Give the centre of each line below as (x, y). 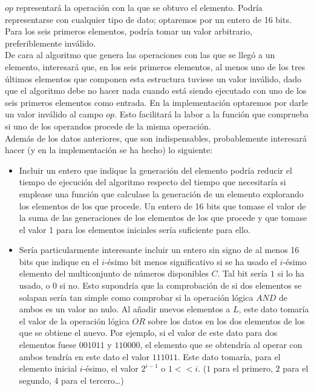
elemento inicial (48, 368)
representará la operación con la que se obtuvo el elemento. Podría (139, 7)
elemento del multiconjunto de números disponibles (114, 273)
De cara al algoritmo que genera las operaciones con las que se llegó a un (140, 55)
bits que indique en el (59, 261)
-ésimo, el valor (110, 368)
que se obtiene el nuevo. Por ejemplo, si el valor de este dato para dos (148, 333)
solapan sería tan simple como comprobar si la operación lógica (136, 297)
